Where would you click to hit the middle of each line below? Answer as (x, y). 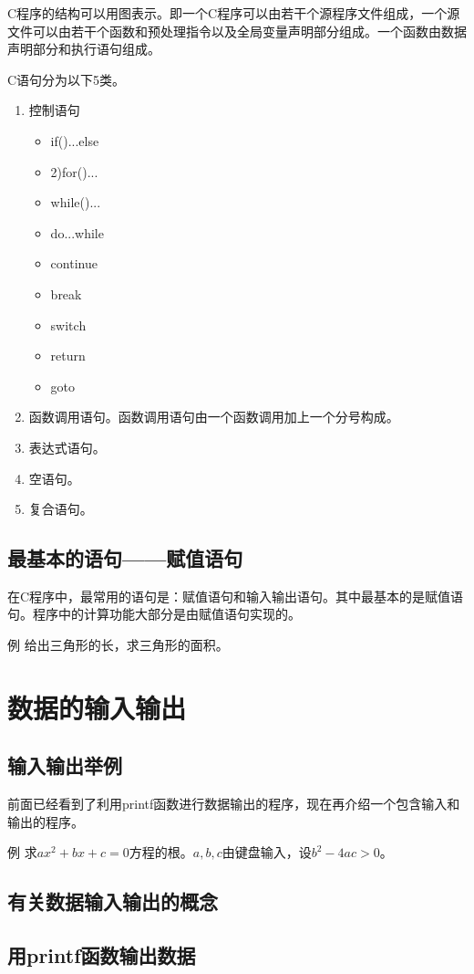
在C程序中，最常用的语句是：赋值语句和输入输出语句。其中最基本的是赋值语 (236, 596)
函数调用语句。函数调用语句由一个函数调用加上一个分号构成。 (214, 417)
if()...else (75, 140)
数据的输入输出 (97, 707)
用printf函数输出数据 (102, 955)
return (68, 356)
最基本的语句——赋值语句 (125, 558)
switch (68, 325)
